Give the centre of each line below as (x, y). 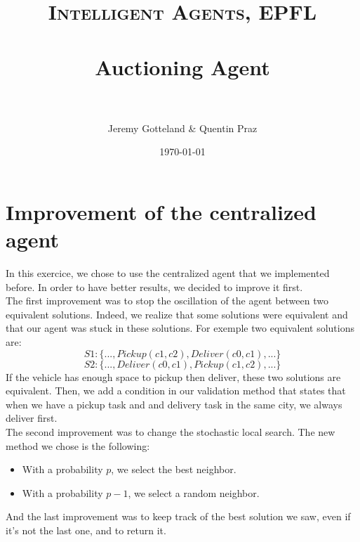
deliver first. (32, 418)
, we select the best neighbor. (174, 469)
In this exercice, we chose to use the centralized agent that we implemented (168, 273)
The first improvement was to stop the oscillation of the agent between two (167, 301)
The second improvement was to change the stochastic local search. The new (171, 431)
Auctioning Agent (182, 66)
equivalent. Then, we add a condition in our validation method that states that (176, 391)
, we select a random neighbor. (194, 492)
